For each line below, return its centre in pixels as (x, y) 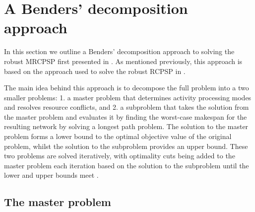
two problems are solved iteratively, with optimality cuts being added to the (120, 156)
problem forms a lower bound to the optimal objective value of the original (118, 136)
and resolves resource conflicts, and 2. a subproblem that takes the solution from (127, 107)
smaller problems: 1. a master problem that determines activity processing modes (128, 97)
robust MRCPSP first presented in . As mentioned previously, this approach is (123, 61)
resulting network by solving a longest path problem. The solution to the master (126, 126)
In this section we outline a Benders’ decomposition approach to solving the (119, 51)
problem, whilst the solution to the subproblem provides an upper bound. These (126, 146)
